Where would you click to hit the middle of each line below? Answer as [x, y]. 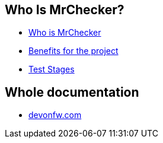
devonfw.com [55, 115]
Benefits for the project [73, 51]
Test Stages [52, 69]
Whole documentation [72, 92]
